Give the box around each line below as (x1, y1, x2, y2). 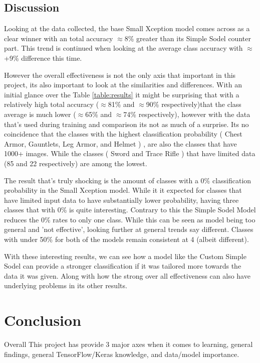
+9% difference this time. (4, 52, 82, 63)
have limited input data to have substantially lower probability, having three (4, 194, 239, 205)
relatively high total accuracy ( (4, 99, 99, 109)
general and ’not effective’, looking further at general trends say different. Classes (4, 224, 253, 234)
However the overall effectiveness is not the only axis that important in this (4, 69, 236, 80)
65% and (85, 108, 112, 119)
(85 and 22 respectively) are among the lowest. (4, 158, 147, 168)
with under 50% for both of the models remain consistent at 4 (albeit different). (4, 234, 249, 245)
